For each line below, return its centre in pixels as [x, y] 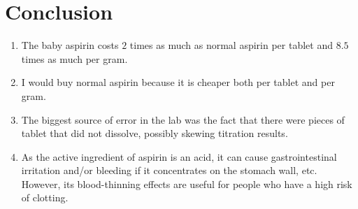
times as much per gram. [74, 58]
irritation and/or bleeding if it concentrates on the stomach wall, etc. [169, 170]
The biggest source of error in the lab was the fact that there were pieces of [183, 119]
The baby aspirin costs [70, 45]
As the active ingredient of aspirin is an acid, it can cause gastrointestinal [179, 156]
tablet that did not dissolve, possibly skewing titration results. [155, 133]
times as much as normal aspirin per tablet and [231, 45]
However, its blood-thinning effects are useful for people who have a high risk [187, 183]
